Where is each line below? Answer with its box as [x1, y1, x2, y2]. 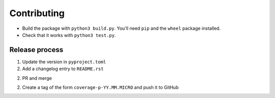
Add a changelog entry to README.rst [22, 66, 104, 72]
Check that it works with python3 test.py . [22, 32, 116, 38]
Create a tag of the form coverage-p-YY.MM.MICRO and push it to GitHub [22, 84, 179, 90]
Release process [9, 45, 64, 54]
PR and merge [22, 75, 52, 81]
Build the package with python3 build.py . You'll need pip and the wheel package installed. [22, 25, 221, 31]
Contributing [9, 8, 65, 19]
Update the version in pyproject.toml [22, 59, 106, 65]
